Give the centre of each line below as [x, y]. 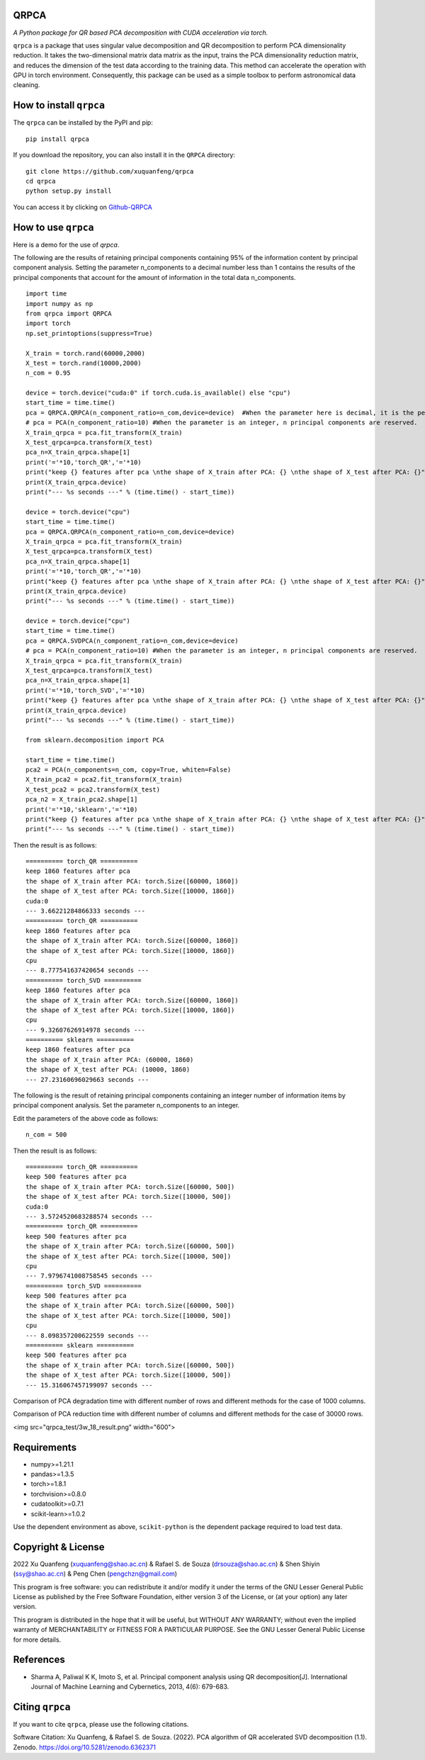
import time [46, 294]
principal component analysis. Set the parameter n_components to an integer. [126, 1105]
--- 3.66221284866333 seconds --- [85, 911]
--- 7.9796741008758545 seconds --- [89, 1276]
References [39, 1660]
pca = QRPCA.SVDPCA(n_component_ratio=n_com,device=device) [132, 641]
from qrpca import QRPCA [69, 313]
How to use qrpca [53, 227]
